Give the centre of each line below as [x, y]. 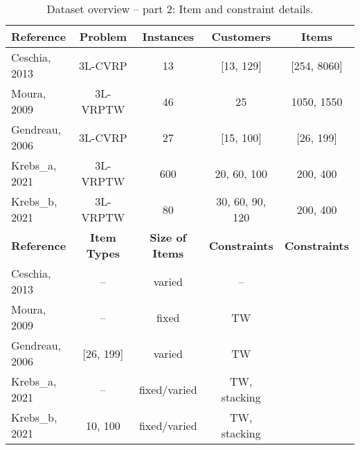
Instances [168, 36]
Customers [241, 36]
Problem [103, 36]
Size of [168, 237]
